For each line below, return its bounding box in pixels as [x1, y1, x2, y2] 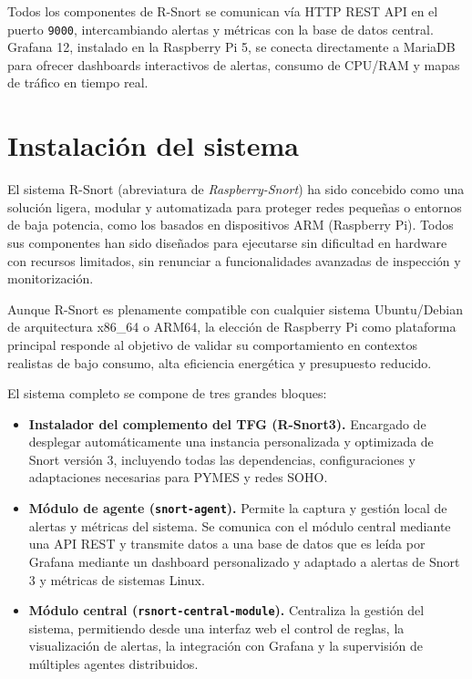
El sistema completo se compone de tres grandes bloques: [7, 384, 327, 403]
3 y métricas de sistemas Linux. [28, 570, 205, 589]
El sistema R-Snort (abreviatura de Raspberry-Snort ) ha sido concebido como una [7, 180, 465, 199]
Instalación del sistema [7, 127, 299, 164]
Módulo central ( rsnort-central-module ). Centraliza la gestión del [28, 601, 425, 620]
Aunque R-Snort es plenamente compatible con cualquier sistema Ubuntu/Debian [7, 299, 464, 318]
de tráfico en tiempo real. [7, 73, 149, 92]
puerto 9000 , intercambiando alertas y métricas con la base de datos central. [7, 19, 434, 38]
